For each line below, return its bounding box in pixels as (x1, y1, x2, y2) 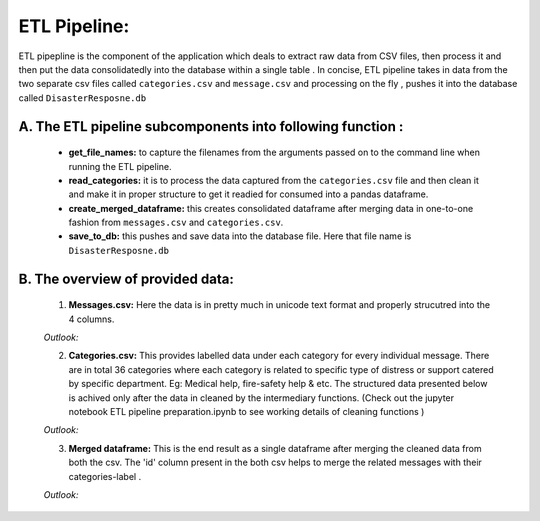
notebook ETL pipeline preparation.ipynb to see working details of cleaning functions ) (68, 406, 425, 417)
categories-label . (68, 470, 142, 482)
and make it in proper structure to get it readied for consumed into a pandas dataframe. (68, 188, 429, 200)
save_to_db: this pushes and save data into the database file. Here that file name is (68, 230, 412, 242)
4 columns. (68, 313, 115, 325)
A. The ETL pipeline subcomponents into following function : (18, 118, 404, 135)
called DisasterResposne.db (18, 91, 147, 104)
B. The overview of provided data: (18, 270, 234, 287)
